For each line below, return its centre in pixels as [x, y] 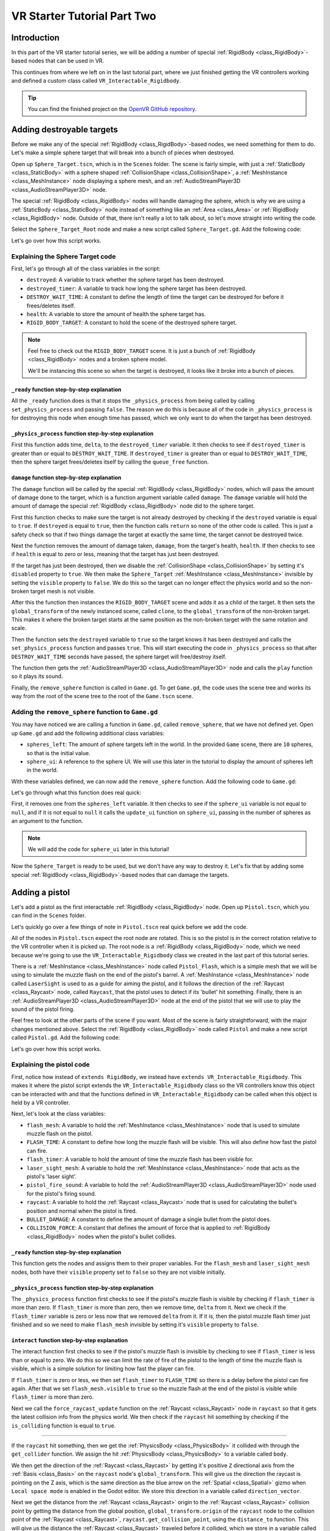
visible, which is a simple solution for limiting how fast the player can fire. [103, 1369]
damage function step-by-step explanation [66, 478]
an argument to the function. [47, 821]
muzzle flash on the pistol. [60, 1134]
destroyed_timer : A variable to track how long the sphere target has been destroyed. [137, 288]
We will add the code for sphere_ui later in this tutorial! [98, 849]
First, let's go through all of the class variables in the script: [86, 268]
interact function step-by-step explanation [70, 1341]
